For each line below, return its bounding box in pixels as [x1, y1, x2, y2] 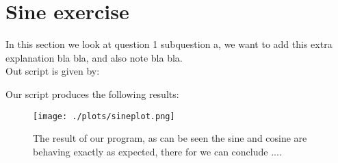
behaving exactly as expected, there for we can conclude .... [33, 144, 282, 158]
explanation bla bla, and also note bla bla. [5, 50, 183, 64]
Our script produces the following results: [5, 86, 179, 101]
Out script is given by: [5, 64, 100, 78]
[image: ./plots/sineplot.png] [33, 111, 175, 121]
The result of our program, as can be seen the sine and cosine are [33, 131, 307, 145]
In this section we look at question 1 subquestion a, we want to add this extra [5, 37, 333, 51]
